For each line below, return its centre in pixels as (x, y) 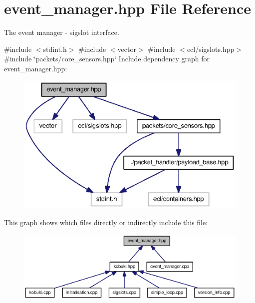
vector (127, 49)
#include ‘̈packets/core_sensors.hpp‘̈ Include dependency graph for (107, 59)
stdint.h (55, 49)
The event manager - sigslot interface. (62, 32)
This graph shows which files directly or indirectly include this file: (106, 222)
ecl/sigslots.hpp (211, 49)
